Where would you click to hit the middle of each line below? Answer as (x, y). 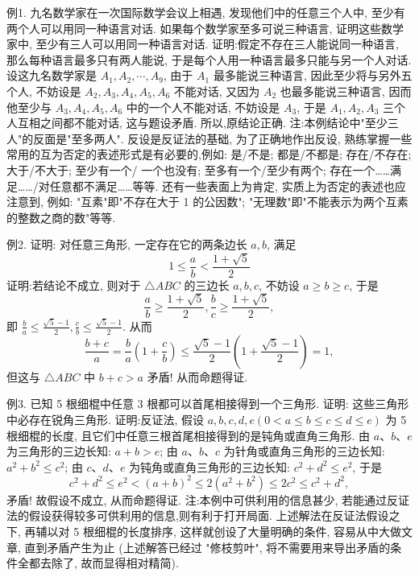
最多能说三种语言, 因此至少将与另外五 (313, 75)
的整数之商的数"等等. (61, 217)
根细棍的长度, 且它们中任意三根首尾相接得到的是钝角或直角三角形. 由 (189, 435)
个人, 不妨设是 (44, 91)
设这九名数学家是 (52, 75)
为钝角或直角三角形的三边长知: (209, 466)
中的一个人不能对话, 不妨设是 (203, 107)
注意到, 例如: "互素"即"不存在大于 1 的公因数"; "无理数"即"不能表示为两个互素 (207, 202)
